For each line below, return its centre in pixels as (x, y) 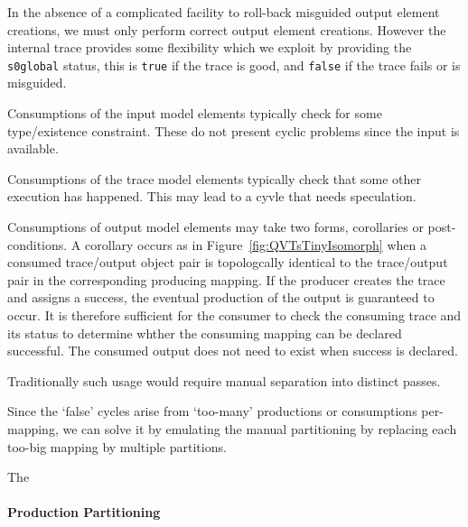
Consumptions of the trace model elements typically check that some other (215, 178)
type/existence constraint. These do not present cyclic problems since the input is (234, 130)
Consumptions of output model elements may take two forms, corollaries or (215, 227)
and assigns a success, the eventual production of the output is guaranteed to (221, 297)
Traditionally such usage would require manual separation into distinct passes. (224, 380)
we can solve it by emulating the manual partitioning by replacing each (260, 428)
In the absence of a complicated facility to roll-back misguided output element (224, 12)
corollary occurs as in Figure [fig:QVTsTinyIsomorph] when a (256, 244)
